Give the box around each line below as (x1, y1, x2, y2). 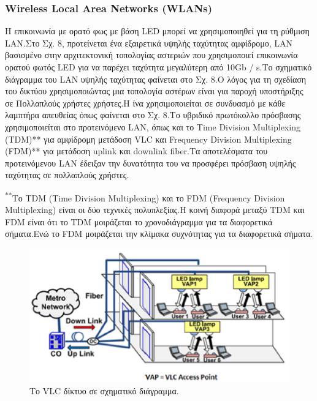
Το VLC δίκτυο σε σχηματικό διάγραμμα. (29, 384, 179, 397)
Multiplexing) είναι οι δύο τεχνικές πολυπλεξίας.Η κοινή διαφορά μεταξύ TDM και (5, 203, 305, 216)
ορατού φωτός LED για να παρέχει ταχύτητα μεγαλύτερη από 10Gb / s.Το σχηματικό (5, 61, 312, 73)
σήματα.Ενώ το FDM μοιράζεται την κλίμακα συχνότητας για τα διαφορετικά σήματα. (5, 227, 313, 240)
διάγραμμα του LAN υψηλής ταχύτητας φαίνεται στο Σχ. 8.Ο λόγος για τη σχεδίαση (5, 72, 307, 85)
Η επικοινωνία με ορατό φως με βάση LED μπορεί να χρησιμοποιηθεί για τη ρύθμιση (5, 24, 310, 37)
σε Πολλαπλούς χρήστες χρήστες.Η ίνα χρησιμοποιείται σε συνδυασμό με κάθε (5, 96, 286, 109)
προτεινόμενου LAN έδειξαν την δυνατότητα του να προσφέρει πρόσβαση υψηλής (5, 156, 296, 169)
